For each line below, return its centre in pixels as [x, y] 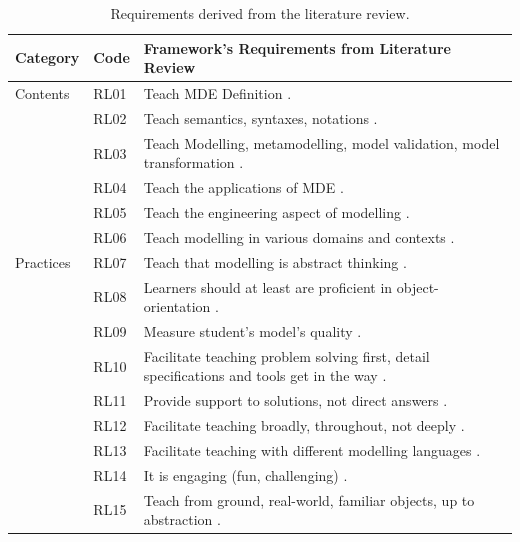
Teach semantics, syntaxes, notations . [260, 117]
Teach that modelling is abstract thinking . [275, 261]
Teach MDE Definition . [217, 93]
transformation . [193, 162]
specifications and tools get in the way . [265, 375]
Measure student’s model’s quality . [252, 330]
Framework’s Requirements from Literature [297, 47]
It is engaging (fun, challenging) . [245, 474]
